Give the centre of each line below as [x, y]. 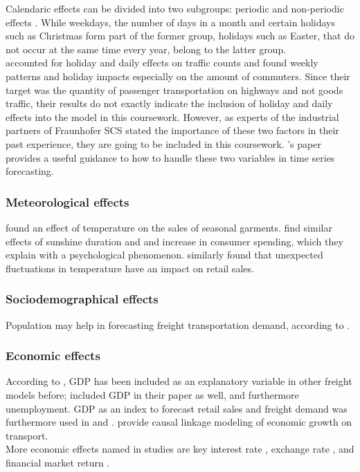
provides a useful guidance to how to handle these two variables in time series [170, 157]
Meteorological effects [67, 201]
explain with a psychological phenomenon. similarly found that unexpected [164, 255]
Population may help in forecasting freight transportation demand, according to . [178, 324]
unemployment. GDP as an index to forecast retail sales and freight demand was [177, 408]
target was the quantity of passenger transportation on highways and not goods [174, 89]
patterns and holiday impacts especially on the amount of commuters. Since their [178, 76]
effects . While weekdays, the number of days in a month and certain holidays [170, 22]
